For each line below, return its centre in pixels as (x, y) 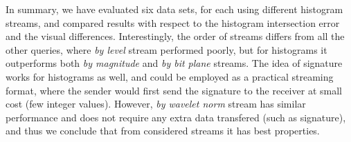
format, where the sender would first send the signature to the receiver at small (174, 90)
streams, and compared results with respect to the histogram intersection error (173, 22)
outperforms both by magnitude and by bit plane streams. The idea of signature (174, 63)
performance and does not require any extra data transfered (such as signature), (176, 117)
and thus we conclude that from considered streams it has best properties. (163, 131)
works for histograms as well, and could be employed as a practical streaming (170, 76)
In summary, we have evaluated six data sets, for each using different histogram (174, 9)
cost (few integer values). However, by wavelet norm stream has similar (156, 104)
